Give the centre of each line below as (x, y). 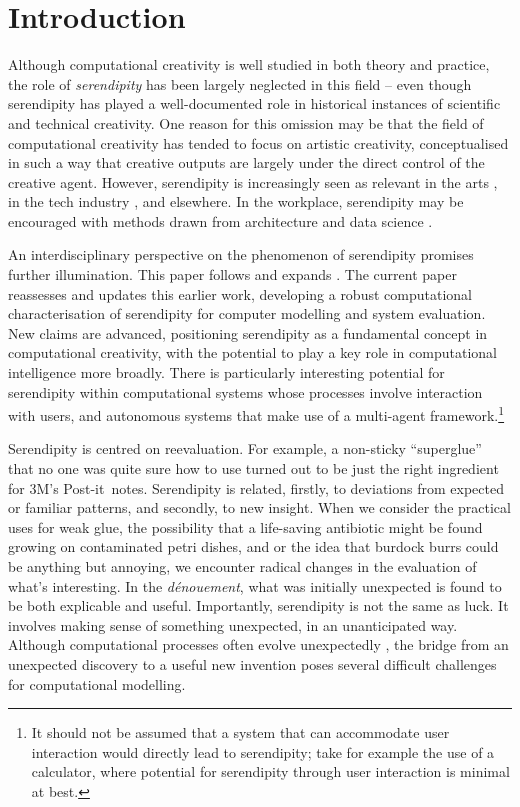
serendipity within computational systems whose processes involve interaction (245, 391)
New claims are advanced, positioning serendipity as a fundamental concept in (248, 332)
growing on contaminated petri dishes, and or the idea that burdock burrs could (253, 546)
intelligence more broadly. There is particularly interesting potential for (226, 372)
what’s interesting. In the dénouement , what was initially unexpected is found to (255, 585)
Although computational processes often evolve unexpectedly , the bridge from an (258, 644)
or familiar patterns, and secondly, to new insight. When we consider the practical (259, 507)
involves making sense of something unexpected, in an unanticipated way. (233, 624)
